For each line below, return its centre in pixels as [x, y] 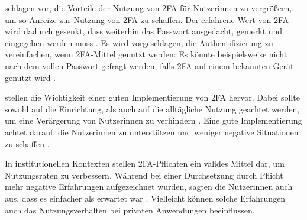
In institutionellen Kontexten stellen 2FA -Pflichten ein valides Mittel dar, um [145, 164]
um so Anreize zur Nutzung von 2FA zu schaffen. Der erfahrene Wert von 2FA [147, 19]
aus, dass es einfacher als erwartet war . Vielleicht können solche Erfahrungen [145, 198]
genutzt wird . [30, 77]
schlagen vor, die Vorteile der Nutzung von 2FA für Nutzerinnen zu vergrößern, [148, 8]
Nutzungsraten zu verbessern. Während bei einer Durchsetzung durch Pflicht [144, 175]
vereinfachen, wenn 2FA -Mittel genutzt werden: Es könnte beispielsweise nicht [146, 54]
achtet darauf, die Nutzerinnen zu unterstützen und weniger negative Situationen [152, 132]
